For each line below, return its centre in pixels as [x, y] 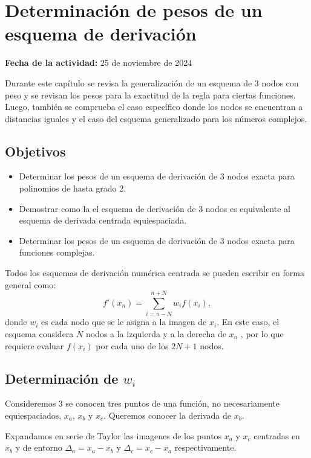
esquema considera [39, 333]
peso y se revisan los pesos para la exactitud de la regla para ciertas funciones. [150, 95]
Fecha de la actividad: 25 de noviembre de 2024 [99, 63]
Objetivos [35, 151]
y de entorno [39, 447]
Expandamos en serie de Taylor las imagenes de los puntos [113, 435]
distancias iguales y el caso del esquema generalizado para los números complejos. [156, 118]
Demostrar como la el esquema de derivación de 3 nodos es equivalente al [155, 208]
